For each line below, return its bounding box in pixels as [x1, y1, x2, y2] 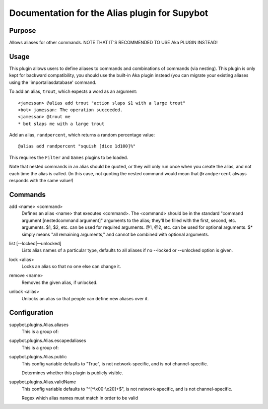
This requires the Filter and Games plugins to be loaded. [9, 154, 129, 160]
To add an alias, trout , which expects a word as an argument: [9, 88, 137, 94]
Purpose [9, 26, 36, 35]
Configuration [9, 308, 54, 317]
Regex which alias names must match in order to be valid [21, 395, 138, 401]
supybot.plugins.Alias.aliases [9, 322, 69, 328]
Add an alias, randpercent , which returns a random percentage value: [9, 132, 155, 138]
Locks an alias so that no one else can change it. [21, 264, 121, 270]
